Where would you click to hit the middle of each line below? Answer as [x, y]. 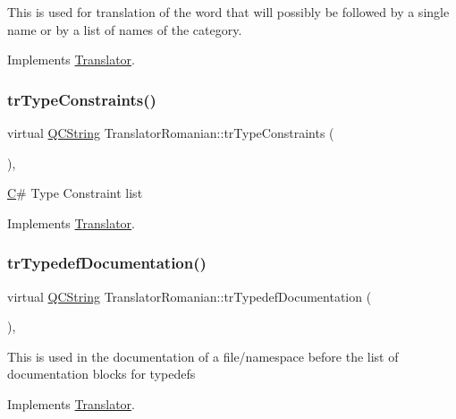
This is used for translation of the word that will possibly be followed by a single [228, 12]
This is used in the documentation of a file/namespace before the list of [203, 356]
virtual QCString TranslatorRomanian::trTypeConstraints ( [171, 133]
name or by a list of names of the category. [125, 29]
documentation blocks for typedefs [101, 374]
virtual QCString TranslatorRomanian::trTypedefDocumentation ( [190, 296]
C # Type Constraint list [75, 193]
